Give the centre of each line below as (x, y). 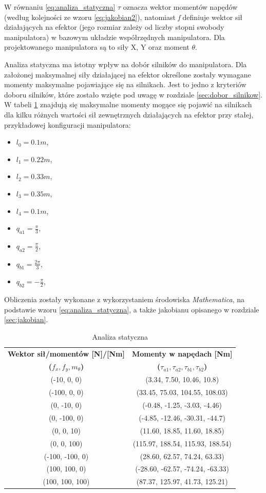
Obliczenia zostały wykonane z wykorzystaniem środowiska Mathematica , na (125, 299)
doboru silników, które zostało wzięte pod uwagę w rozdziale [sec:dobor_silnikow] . (133, 94)
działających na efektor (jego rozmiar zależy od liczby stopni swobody (114, 27)
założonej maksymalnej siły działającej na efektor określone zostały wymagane (128, 74)
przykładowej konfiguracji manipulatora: (68, 124)
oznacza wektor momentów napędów (180, 7)
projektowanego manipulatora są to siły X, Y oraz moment (97, 47)
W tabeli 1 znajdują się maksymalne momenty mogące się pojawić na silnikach (128, 104)
